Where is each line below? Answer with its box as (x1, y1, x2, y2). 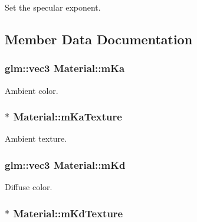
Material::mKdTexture (13, 205, 123, 220)
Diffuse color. (5, 181, 52, 193)
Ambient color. (5, 84, 58, 96)
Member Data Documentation (5, 30, 193, 48)
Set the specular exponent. (5, 1, 101, 13)
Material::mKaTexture (13, 109, 122, 124)
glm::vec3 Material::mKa (5, 61, 125, 76)
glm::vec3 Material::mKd (5, 157, 126, 172)
